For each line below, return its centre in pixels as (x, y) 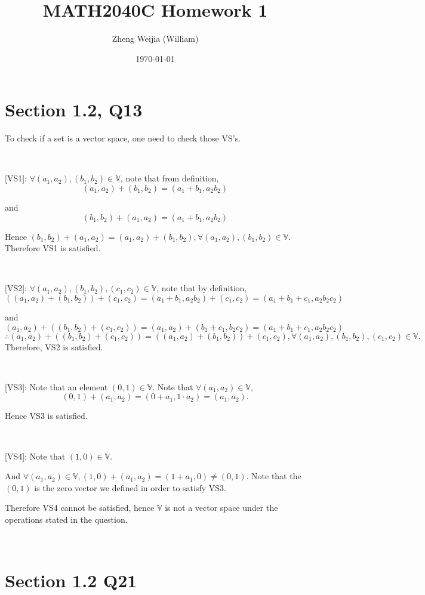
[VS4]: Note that (35, 456)
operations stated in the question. (66, 519)
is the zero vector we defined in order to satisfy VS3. (130, 487)
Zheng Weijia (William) (155, 38)
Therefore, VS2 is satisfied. (54, 346)
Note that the (276, 476)
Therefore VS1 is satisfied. (53, 248)
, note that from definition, (170, 178)
